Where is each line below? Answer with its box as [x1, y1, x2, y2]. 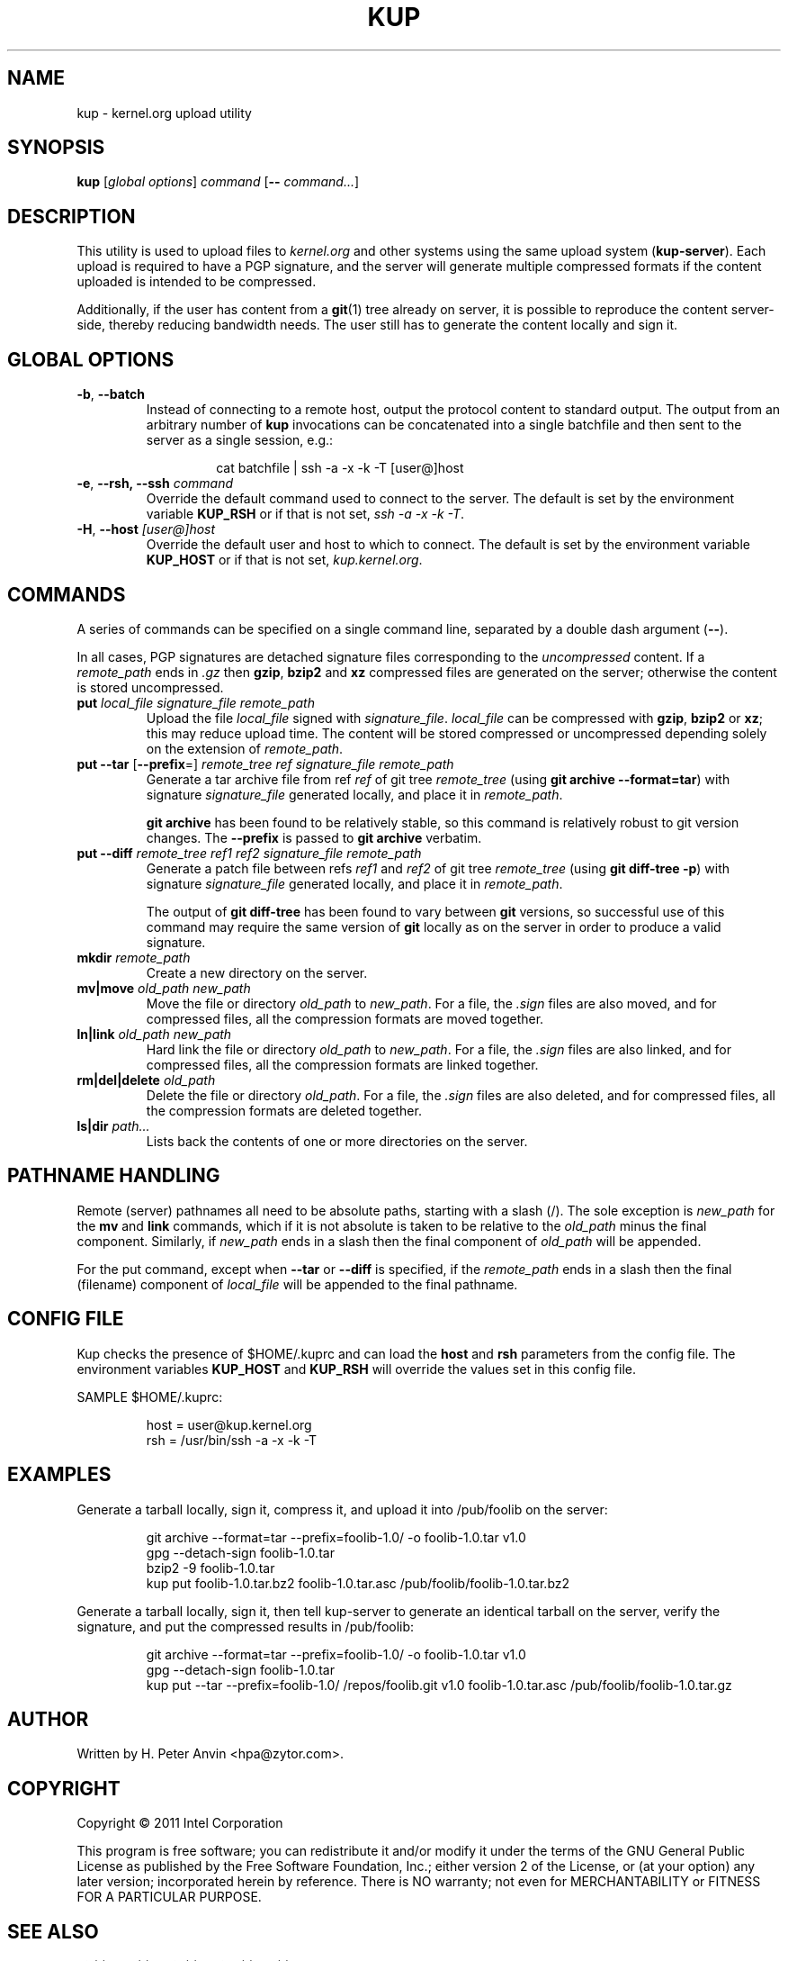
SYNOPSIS [7, 136, 105, 159]
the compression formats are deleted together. [146, 1102, 422, 1118]
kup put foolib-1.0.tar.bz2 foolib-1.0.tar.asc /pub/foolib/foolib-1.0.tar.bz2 [146, 1575, 570, 1591]
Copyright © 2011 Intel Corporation [76, 1815, 283, 1831]
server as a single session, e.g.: [146, 432, 334, 448]
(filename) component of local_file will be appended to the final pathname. [76, 1276, 518, 1292]
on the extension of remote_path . [146, 740, 344, 756]
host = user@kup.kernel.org [146, 1416, 312, 1432]
